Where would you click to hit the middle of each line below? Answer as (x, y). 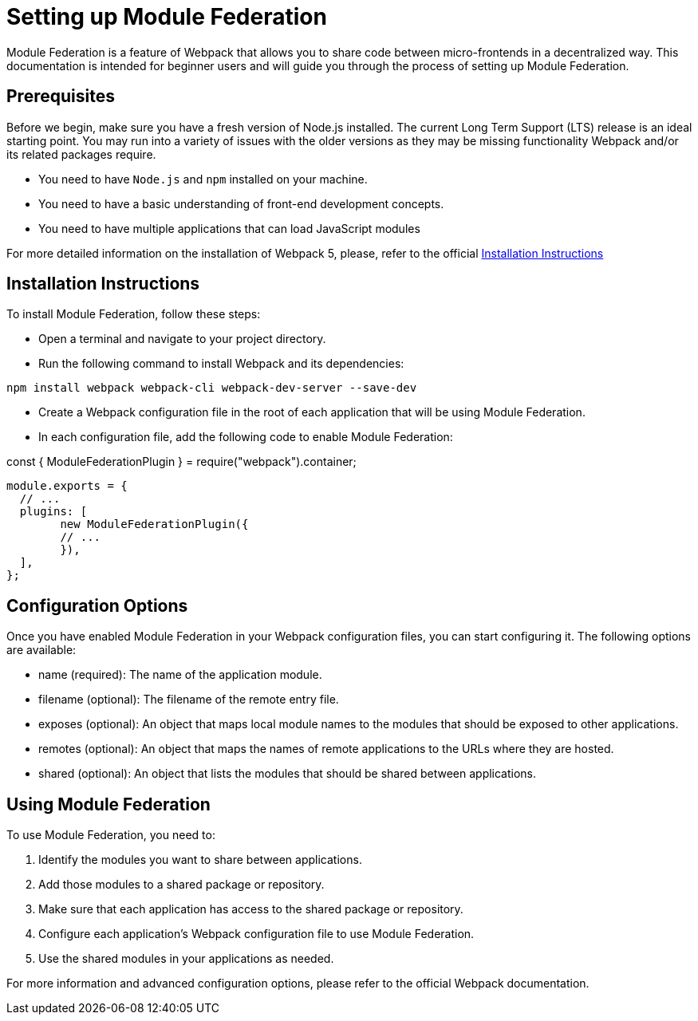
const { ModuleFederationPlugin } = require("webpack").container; (181, 462)
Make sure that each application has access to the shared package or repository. (251, 909)
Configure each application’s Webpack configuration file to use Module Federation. (256, 934)
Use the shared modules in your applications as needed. (186, 959)
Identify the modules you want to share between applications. (200, 860)
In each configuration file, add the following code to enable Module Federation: (246, 437)
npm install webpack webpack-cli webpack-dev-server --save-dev (212, 388)
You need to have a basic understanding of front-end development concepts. (241, 203)
